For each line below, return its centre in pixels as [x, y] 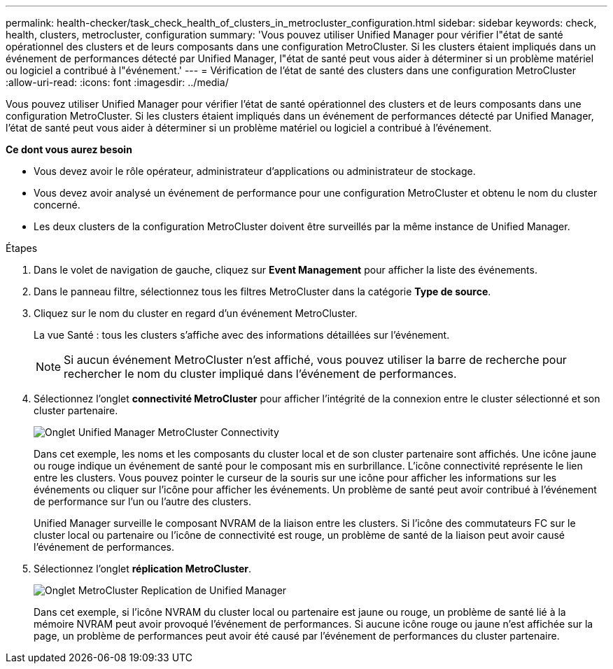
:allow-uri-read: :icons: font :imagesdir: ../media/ [117, 82]
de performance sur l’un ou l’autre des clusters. [143, 501]
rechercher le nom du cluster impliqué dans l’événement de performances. [260, 374]
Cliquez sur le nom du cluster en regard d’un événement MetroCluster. [196, 313]
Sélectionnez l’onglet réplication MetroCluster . [143, 569]
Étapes [22, 248]
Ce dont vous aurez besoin [69, 149]
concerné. [57, 205]
